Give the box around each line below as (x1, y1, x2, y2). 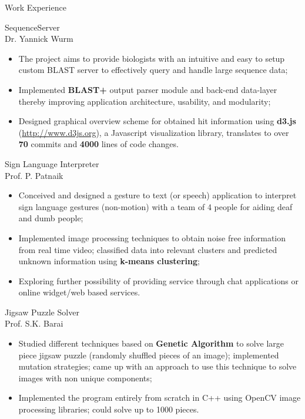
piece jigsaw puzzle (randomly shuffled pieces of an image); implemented (18, 348, 279, 361)
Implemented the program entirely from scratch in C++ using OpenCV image (18, 391, 301, 404)
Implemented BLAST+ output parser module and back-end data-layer (18, 83, 277, 95)
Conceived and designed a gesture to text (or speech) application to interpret (18, 189, 297, 201)
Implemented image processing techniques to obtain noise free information (18, 231, 286, 244)
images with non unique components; (18, 371, 152, 384)
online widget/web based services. (18, 286, 140, 298)
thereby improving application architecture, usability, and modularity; (18, 95, 271, 107)
